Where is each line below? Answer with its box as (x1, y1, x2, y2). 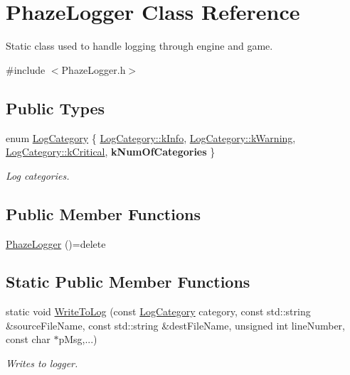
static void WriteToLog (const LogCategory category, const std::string (6, 304, 311, 319)
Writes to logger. (6, 356, 78, 371)
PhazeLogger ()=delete (6, 236, 106, 251)
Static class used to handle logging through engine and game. (6, 38, 273, 53)
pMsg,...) (58, 332, 97, 347)
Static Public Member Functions (6, 271, 250, 293)
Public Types (6, 97, 105, 119)
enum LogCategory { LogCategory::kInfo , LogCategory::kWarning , (6, 130, 296, 145)
